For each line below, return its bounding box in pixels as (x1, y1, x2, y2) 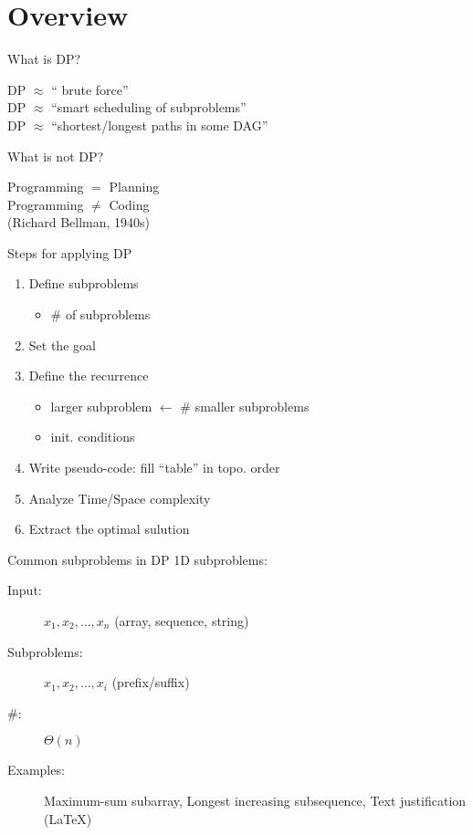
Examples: (7, 760, 65, 779)
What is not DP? (7, 146, 104, 165)
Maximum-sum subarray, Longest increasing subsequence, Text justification (44, 790, 467, 809)
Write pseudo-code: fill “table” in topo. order (28, 458, 280, 477)
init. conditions (50, 427, 135, 446)
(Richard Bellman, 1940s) (7, 213, 151, 232)
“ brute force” (51, 79, 129, 99)
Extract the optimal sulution (28, 519, 190, 538)
